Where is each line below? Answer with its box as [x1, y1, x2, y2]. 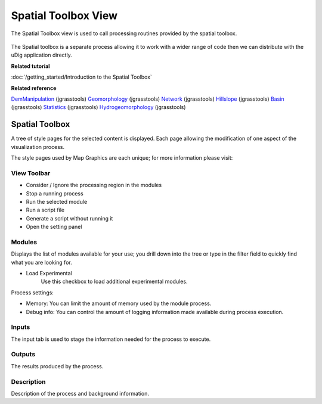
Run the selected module [26, 198, 88, 205]
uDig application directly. [11, 51, 73, 59]
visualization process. [11, 143, 65, 150]
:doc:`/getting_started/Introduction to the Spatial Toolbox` [11, 73, 152, 80]
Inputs [11, 323, 30, 331]
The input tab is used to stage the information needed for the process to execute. [11, 335, 211, 343]
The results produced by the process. [11, 362, 104, 369]
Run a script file [26, 206, 65, 214]
